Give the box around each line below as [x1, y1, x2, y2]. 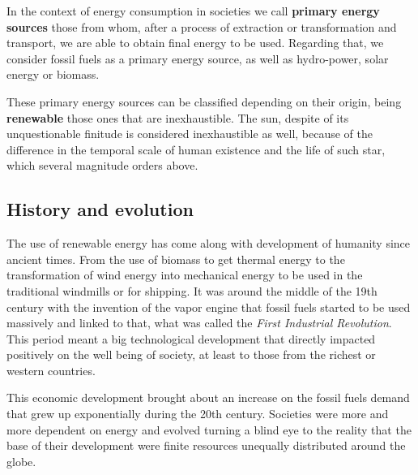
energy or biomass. [6, 66, 100, 83]
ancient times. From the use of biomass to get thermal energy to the [6, 250, 345, 267]
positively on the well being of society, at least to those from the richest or [6, 346, 376, 363]
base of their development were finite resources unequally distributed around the [6, 437, 406, 454]
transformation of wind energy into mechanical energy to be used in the [6, 266, 363, 283]
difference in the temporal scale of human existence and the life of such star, [6, 140, 386, 158]
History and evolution [6, 196, 194, 222]
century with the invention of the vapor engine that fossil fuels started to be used [6, 298, 411, 315]
